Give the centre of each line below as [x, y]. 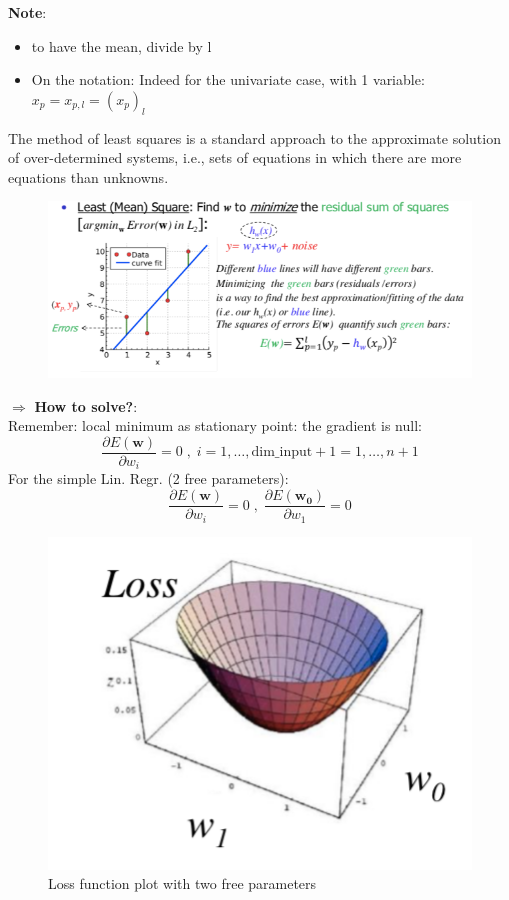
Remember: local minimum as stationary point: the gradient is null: [215, 425]
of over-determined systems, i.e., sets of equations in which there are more [235, 157]
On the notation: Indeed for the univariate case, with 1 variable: [228, 79]
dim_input [282, 452]
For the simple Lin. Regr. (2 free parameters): [148, 478]
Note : [27, 12]
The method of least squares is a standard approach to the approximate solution [254, 137]
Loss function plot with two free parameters [182, 883]
